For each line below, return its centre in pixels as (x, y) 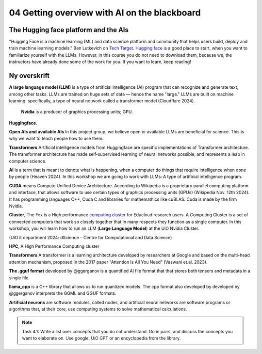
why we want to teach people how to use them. (56, 139)
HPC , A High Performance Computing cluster (54, 246)
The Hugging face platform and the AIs (69, 30)
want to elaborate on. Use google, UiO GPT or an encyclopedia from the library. (101, 338)
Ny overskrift (29, 76)
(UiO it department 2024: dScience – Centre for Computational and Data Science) (90, 237)
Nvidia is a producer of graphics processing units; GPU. (77, 112)
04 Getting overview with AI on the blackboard (105, 13)
